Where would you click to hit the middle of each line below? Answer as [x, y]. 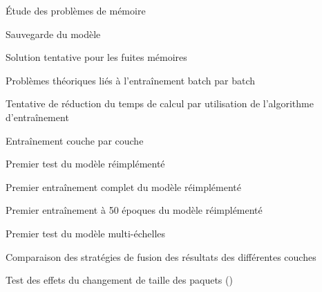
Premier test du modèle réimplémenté [85, 164]
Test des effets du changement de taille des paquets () [119, 280]
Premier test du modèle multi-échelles [85, 233]
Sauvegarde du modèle [53, 34]
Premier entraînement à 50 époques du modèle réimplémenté [134, 210]
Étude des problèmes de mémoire [76, 10]
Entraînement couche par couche [75, 140]
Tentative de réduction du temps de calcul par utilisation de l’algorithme [160, 103]
